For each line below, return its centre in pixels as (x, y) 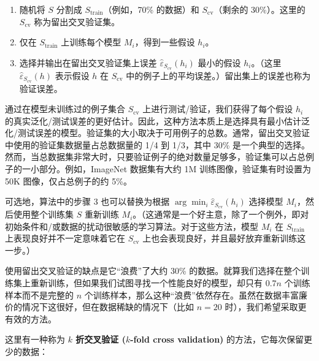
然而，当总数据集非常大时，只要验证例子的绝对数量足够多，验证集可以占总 (155, 157)
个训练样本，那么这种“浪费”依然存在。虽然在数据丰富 (191, 294)
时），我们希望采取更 (266, 307)
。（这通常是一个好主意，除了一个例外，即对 (221, 214)
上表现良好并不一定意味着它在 (65, 238)
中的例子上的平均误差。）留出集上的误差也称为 (218, 75)
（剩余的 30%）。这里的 (259, 9)
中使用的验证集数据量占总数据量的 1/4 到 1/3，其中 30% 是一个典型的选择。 (157, 144)
